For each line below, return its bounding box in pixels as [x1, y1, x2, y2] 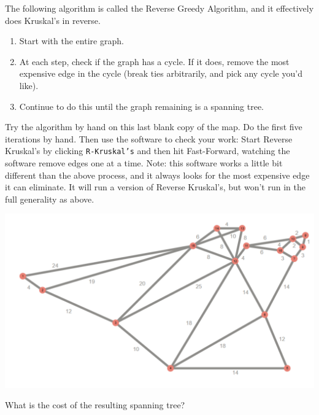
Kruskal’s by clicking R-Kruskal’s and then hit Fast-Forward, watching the [5, 144, 290, 157]
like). [19, 79, 39, 91]
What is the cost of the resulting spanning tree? [5, 398, 185, 411]
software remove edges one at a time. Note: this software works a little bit [5, 157, 283, 169]
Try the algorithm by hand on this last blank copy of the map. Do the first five [5, 120, 302, 133]
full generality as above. [5, 192, 94, 205]
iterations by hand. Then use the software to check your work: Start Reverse [5, 132, 293, 145]
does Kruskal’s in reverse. [5, 14, 101, 26]
